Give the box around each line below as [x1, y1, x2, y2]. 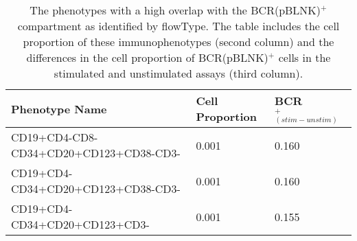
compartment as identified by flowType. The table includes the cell [17, 18, 340, 34]
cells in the [278, 49, 331, 65]
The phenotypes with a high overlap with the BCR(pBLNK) [30, 2, 321, 18]
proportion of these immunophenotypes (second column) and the [23, 34, 334, 49]
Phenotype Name [11, 100, 107, 117]
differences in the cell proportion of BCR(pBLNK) [26, 49, 268, 65]
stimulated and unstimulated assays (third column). [54, 65, 303, 81]
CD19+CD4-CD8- [11, 129, 98, 145]
